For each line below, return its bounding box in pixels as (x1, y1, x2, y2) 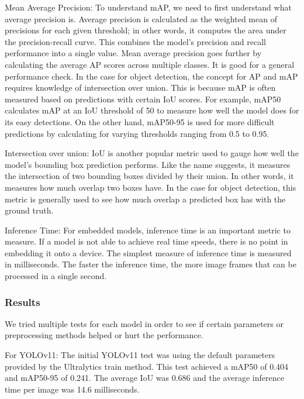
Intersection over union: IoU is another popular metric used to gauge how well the (5, 147, 299, 159)
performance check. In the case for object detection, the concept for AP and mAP (5, 70, 298, 82)
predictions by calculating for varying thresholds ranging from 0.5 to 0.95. (5, 127, 270, 139)
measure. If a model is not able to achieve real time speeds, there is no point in (5, 235, 288, 247)
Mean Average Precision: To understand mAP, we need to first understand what (5, 1, 292, 13)
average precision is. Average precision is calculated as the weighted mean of (5, 12, 277, 25)
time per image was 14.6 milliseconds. (5, 383, 140, 395)
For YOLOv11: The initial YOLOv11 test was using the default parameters (5, 349, 275, 361)
